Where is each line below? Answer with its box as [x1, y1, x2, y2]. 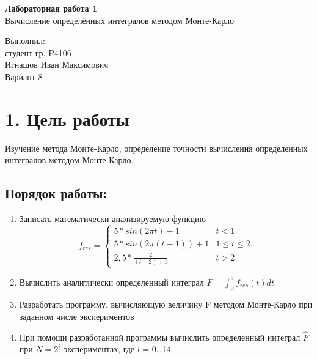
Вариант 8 [5, 70, 43, 83]
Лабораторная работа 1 [5, 2, 98, 14]
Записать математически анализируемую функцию [19, 212, 206, 225]
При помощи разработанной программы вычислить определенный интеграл [19, 330, 301, 343]
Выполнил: [5, 34, 45, 47]
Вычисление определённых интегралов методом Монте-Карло [5, 13, 235, 26]
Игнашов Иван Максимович [5, 58, 109, 71]
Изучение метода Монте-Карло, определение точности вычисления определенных [5, 141, 308, 154]
